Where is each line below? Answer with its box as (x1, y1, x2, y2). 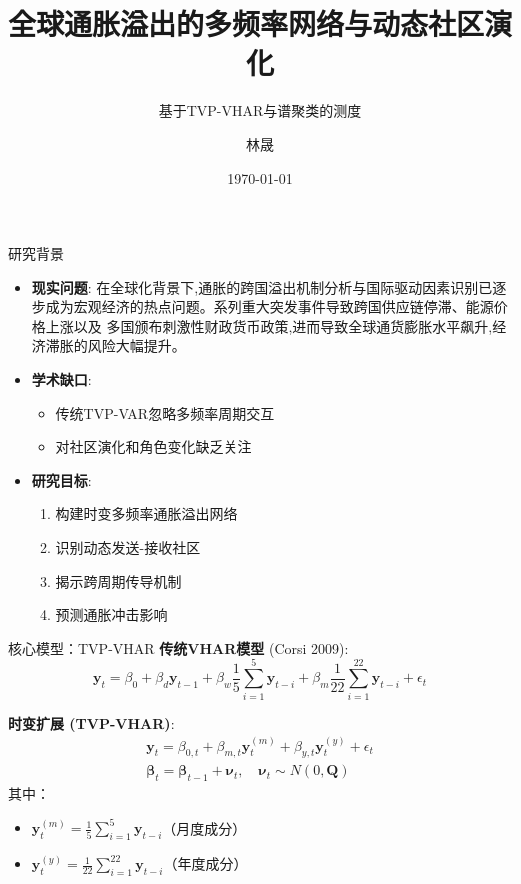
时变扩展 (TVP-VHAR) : (8, 712, 175, 733)
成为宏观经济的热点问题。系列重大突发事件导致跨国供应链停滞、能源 (45, 296, 494, 317)
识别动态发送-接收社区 (55, 537, 201, 558)
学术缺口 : (31, 369, 92, 390)
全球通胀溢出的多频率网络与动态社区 (8, 3, 485, 44)
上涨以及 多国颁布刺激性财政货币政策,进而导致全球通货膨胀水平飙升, (45, 315, 493, 336)
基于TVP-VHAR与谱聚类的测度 (158, 100, 362, 121)
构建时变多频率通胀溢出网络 (55, 503, 238, 524)
